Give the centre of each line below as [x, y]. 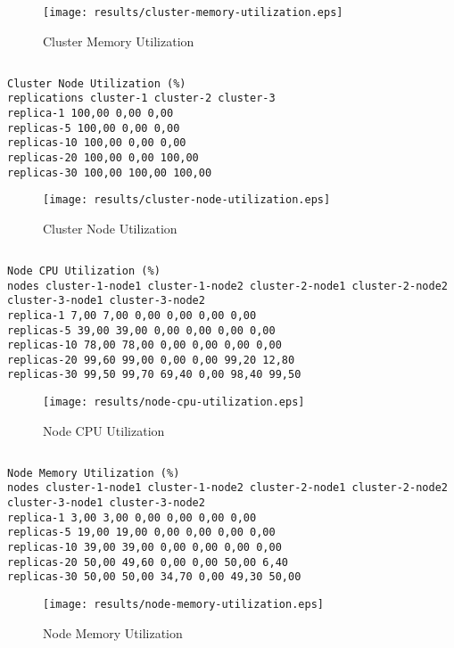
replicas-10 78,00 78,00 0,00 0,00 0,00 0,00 [144, 345]
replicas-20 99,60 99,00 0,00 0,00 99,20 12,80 [151, 360]
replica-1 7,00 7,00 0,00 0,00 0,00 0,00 [132, 315]
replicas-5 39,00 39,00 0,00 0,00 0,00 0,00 [141, 330]
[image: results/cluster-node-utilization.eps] [187, 200]
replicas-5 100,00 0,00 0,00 [94, 128]
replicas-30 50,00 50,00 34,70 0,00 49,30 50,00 [154, 577]
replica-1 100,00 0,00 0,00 [91, 113]
